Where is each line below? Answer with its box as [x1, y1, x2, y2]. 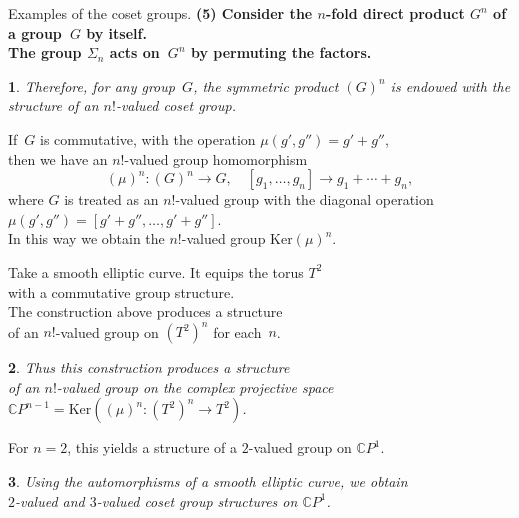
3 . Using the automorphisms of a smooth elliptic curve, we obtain [8, 471, 408, 491]
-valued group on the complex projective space [56, 376, 334, 397]
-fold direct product [325, 3, 465, 23]
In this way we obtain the [8, 228, 165, 249]
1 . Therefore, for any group [8, 75, 175, 96]
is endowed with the [390, 75, 511, 96]
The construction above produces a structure [8, 301, 283, 322]
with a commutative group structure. [8, 281, 235, 302]
